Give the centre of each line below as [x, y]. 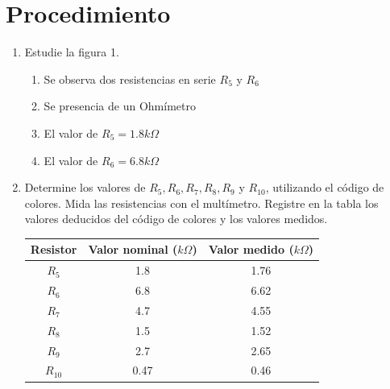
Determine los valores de [85, 187]
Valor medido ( [251, 249]
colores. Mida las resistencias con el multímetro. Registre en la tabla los [201, 203]
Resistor [54, 249]
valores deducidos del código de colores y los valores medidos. [176, 219]
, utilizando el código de [325, 187]
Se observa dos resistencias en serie [130, 79]
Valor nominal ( [133, 249]
